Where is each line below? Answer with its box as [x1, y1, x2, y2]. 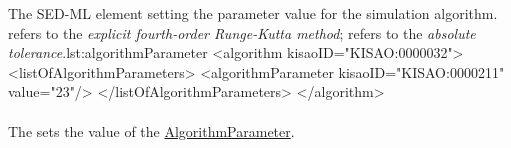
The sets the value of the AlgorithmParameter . [8, 120, 295, 141]
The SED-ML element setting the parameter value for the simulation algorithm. [8, 3, 498, 23]
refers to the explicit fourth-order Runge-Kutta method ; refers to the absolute [8, 22, 476, 43]
